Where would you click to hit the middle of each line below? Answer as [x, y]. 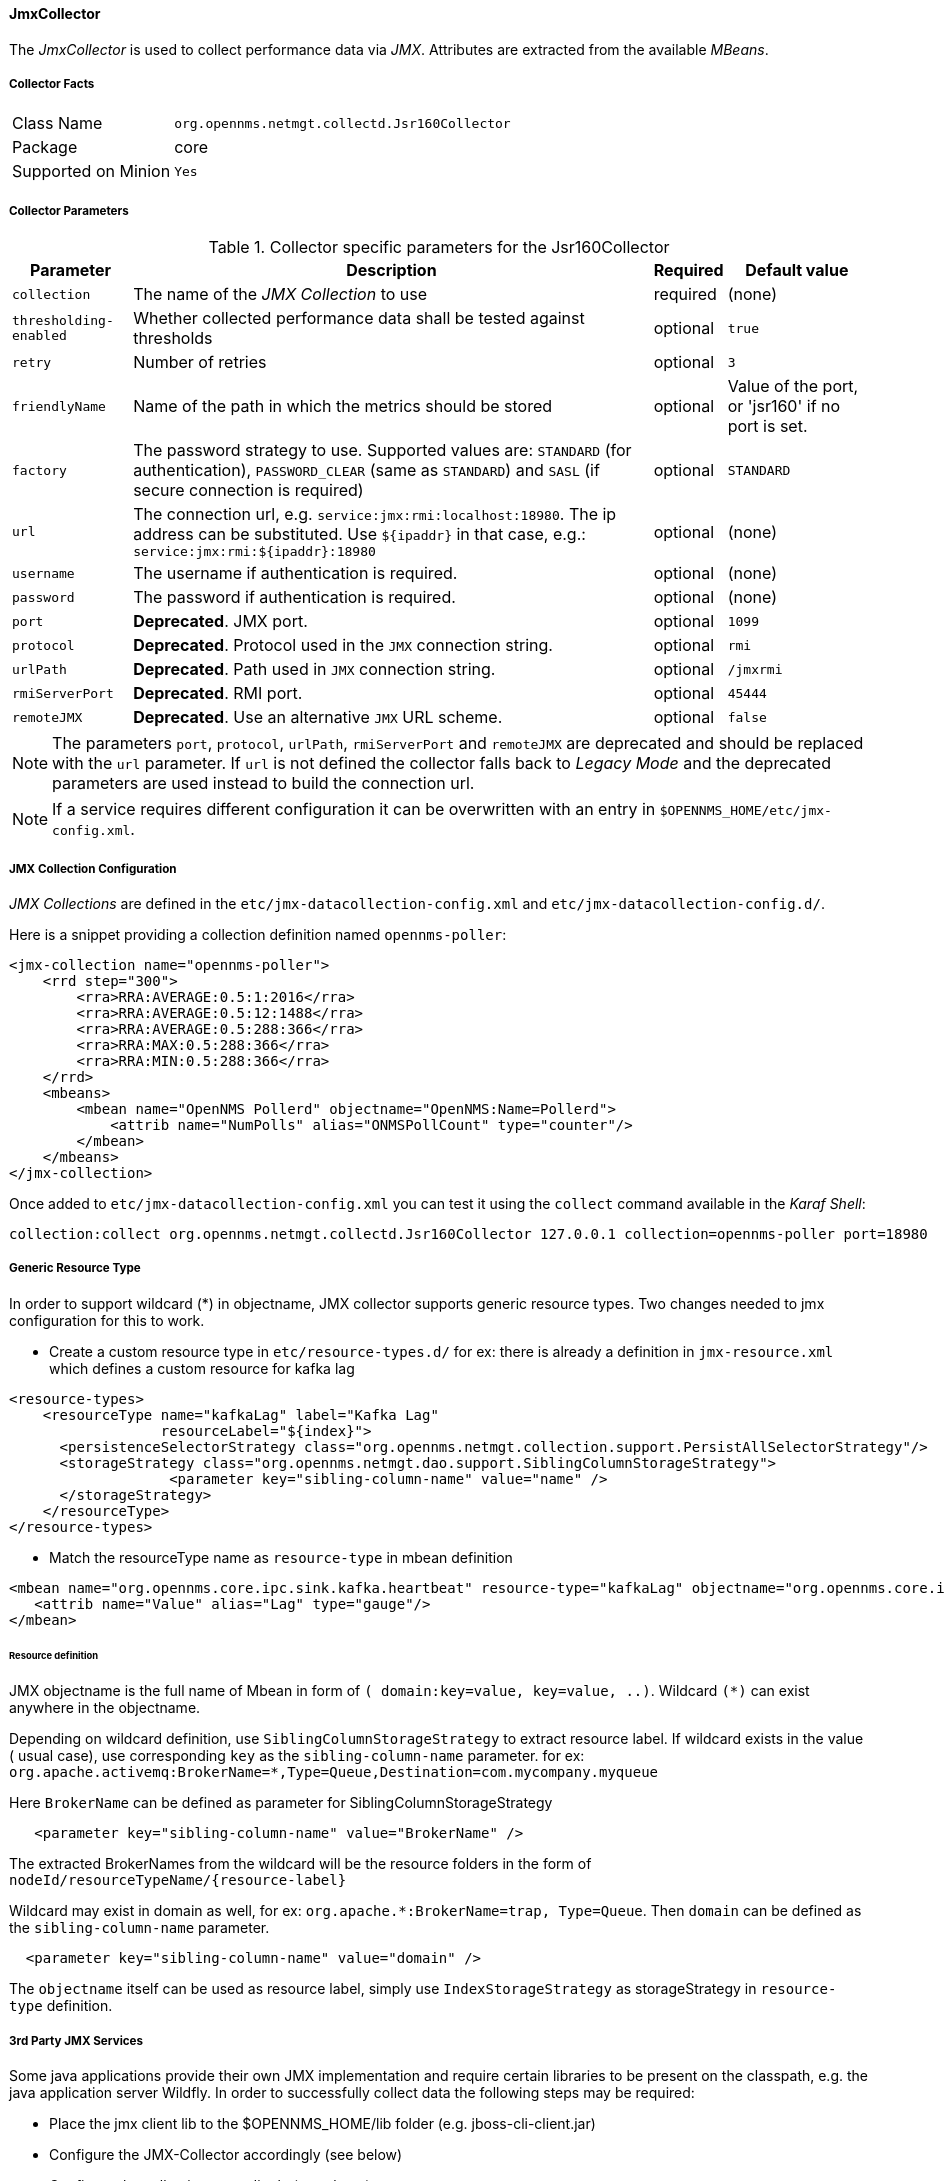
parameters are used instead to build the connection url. [263, 783]
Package [45, 147]
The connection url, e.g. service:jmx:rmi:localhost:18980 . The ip [375, 514]
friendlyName [59, 406]
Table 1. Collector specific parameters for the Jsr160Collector [439, 247]
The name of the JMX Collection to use [280, 294]
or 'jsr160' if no [784, 406]
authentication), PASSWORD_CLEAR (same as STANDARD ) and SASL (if [366, 470]
